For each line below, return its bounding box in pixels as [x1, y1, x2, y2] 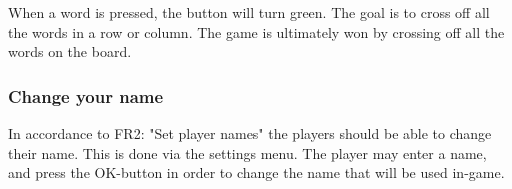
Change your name [8, 83, 164, 108]
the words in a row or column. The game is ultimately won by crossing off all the [8, 21, 505, 42]
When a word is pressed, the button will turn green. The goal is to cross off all [8, 2, 490, 22]
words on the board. [8, 41, 132, 62]
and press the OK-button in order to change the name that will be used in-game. [8, 162, 505, 183]
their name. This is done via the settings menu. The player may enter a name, [8, 142, 487, 163]
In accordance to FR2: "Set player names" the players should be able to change [8, 123, 492, 143]
